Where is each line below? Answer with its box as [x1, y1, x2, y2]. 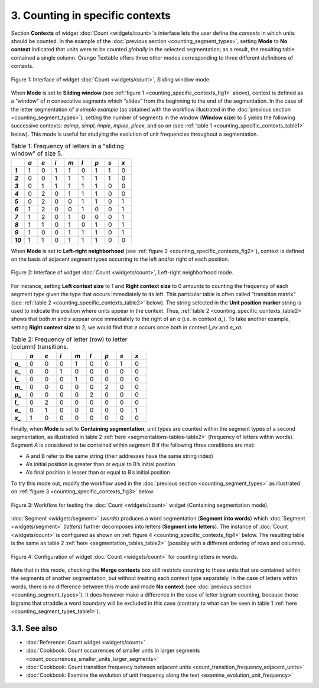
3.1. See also [11, 623, 57, 633]
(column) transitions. [11, 343, 69, 351]
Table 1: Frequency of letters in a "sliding [11, 142, 124, 150]
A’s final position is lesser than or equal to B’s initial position [25, 469, 171, 476]
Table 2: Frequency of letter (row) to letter [11, 335, 128, 343]
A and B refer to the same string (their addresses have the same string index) [25, 452, 214, 460]
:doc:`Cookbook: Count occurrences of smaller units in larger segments [25, 647, 200, 654]
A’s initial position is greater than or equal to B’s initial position [25, 461, 175, 468]
